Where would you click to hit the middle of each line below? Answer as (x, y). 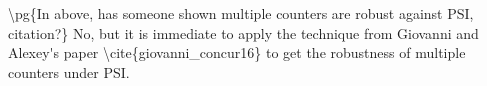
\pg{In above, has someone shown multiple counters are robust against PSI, (241, 13)
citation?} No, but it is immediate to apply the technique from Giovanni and (243, 32)
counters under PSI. (69, 71)
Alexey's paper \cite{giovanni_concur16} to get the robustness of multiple (237, 52)
